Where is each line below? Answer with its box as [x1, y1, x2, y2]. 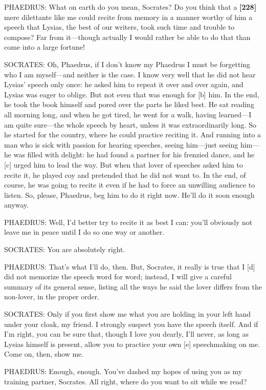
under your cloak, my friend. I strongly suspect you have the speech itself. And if [4, 318, 258, 329]
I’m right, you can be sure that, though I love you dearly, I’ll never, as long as [4, 329, 249, 339]
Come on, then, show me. [4, 348, 84, 359]
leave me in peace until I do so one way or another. [4, 227, 165, 237]
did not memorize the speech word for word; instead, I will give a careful [4, 271, 232, 282]
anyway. [4, 199, 29, 210]
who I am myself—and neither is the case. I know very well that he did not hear [4, 69, 256, 79]
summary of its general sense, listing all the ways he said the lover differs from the [4, 281, 262, 292]
